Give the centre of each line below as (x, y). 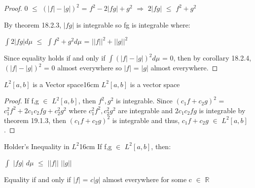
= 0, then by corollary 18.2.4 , (207, 58)
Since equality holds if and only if (55, 58)
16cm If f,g (95, 146)
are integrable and (146, 110)
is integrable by (222, 110)
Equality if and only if (37, 179)
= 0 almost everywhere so (83, 68)
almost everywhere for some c (147, 179)
